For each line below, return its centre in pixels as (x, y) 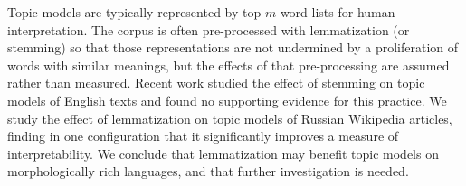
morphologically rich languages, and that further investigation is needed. (208, 171)
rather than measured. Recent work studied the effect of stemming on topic (216, 83)
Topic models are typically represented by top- (136, 12)
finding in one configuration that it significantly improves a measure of (203, 136)
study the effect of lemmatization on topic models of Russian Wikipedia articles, (230, 118)
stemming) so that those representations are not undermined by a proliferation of (233, 47)
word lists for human (338, 12)
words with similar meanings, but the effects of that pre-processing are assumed (228, 65)
